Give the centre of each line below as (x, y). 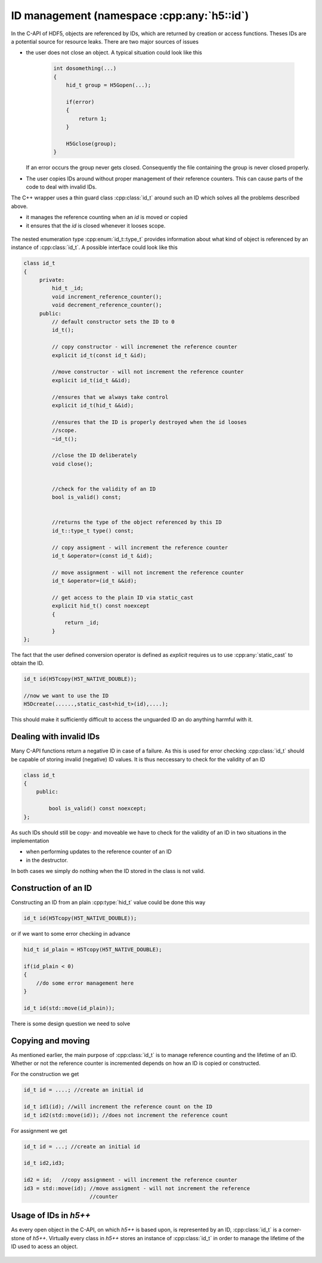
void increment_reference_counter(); (107, 296)
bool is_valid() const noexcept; (97, 809)
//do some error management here (85, 983)
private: (52, 280)
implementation (30, 841)
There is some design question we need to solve (71, 1024)
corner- (292, 1230)
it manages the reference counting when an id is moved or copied (107, 217)
